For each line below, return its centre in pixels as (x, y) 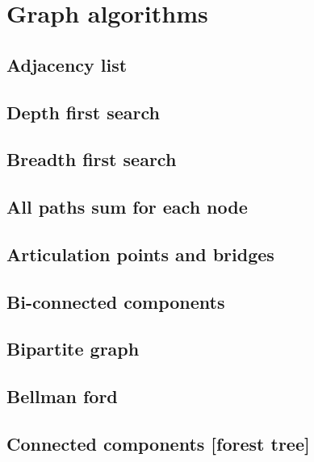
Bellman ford (62, 396)
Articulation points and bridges (140, 254)
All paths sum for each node (127, 207)
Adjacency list (67, 64)
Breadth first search (92, 159)
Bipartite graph (73, 349)
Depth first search (83, 112)
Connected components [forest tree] (158, 444)
